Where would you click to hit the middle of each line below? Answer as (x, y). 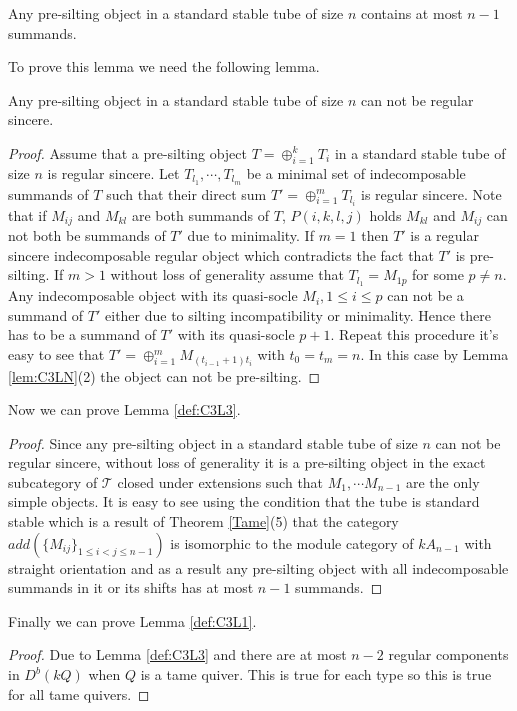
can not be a (425, 295)
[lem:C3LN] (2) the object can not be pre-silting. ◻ (164, 375)
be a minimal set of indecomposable (356, 172)
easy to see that (56, 354)
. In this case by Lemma (434, 354)
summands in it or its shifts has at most (131, 587)
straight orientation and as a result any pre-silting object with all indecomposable (258, 567)
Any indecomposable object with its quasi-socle (153, 295)
